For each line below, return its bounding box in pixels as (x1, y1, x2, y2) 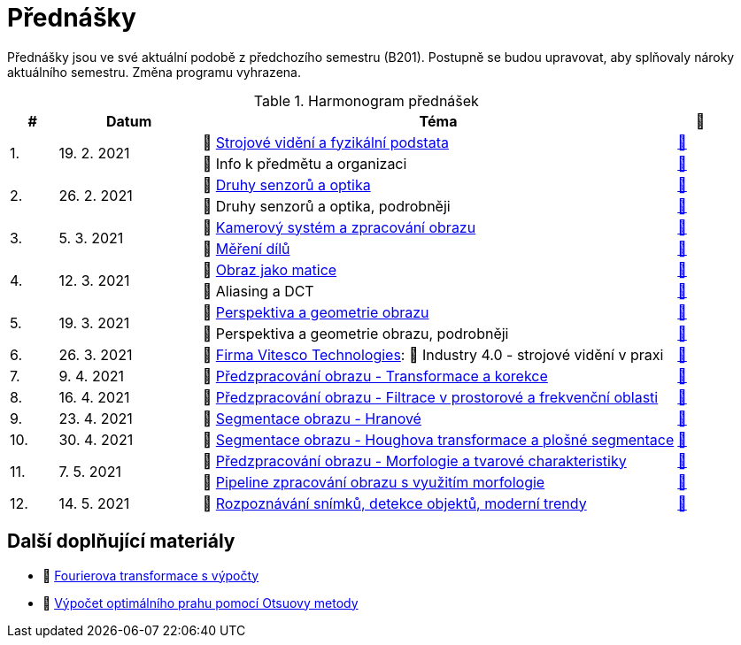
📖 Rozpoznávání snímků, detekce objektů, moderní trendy (202, 494, 587, 512)
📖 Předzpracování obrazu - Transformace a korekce (202, 366, 548, 385)
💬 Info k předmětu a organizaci (202, 154, 407, 173)
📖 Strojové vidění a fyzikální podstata (202, 133, 449, 151)
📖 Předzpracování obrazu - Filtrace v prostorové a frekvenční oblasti (202, 388, 659, 406)
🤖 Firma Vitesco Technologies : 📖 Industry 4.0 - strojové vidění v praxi (202, 345, 664, 364)
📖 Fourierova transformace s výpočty (42, 567, 259, 583)
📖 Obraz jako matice (202, 260, 337, 279)
